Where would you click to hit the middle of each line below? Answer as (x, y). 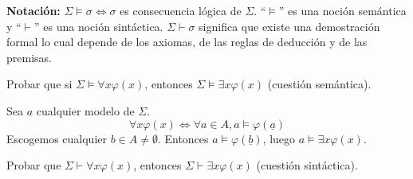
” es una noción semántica (342, 10)
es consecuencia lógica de (181, 10)
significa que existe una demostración (289, 26)
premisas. (29, 57)
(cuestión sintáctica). (307, 165)
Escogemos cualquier (57, 138)
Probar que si (39, 84)
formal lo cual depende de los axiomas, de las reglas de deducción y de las (187, 42)
